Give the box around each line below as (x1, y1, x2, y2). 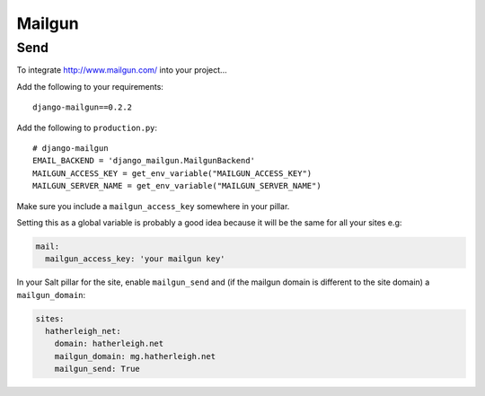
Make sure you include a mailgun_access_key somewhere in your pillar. (16, 200, 290, 211)
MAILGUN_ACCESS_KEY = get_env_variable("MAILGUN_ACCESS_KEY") (32, 168, 313, 179)
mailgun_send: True (54, 364, 141, 374)
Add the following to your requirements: (16, 81, 163, 92)
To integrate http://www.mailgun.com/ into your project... (16, 65, 228, 75)
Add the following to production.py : (16, 122, 157, 133)
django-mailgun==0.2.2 (32, 102, 133, 112)
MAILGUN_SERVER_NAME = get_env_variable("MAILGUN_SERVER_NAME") (32, 180, 322, 191)
